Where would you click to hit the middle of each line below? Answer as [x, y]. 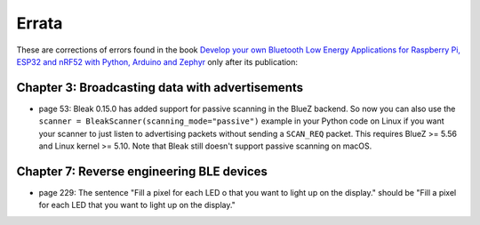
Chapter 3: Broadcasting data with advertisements [160, 88]
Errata [40, 23]
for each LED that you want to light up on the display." [137, 205]
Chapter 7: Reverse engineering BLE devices [142, 171]
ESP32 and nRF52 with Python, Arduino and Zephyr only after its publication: [157, 61]
